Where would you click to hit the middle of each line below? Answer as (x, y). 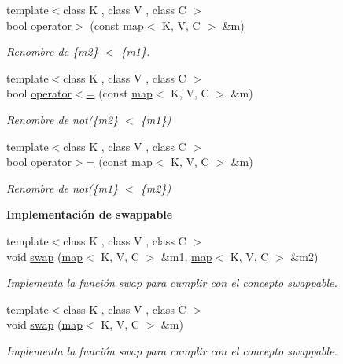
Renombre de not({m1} (63, 188)
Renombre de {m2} (52, 51)
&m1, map (186, 256)
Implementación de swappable (90, 214)
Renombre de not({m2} (63, 119)
